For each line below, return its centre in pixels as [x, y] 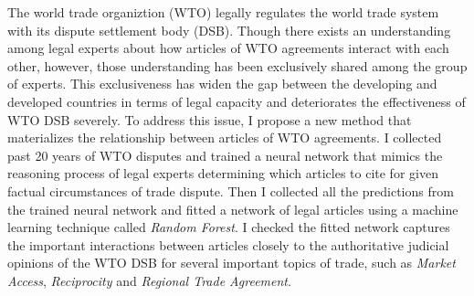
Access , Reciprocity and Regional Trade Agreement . [149, 280]
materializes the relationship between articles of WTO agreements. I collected [225, 137]
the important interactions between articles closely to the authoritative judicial [228, 244]
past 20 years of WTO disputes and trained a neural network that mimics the [225, 155]
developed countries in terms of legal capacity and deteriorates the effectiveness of [237, 101]
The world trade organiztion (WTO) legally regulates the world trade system [223, 12]
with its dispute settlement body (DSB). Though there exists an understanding [229, 30]
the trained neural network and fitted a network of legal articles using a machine [233, 209]
